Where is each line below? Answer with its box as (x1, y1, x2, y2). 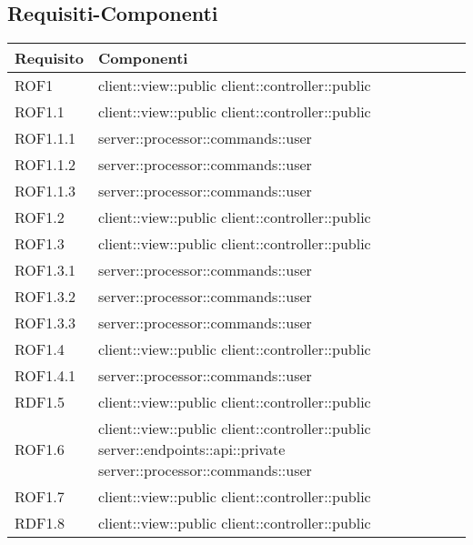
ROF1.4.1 (15, 365, 76, 387)
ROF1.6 (15, 439, 65, 460)
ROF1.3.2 (15, 286, 76, 308)
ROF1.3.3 (15, 312, 76, 334)
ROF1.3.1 (15, 259, 76, 281)
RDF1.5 (15, 391, 65, 413)
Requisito (15, 47, 85, 69)
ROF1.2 (15, 207, 65, 228)
